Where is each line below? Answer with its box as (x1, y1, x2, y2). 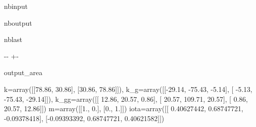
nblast (4, 34, 23, 44)
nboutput (4, 17, 32, 28)
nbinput (4, 1, 28, 11)
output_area (4, 67, 43, 78)
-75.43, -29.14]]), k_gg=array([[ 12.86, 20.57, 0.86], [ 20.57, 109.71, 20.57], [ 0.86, (4, 93, 248, 104)
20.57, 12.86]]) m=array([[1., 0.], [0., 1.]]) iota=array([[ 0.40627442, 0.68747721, (4, 103, 244, 114)
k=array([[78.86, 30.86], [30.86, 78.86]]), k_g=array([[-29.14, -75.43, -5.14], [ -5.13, (4, 84, 253, 94)
